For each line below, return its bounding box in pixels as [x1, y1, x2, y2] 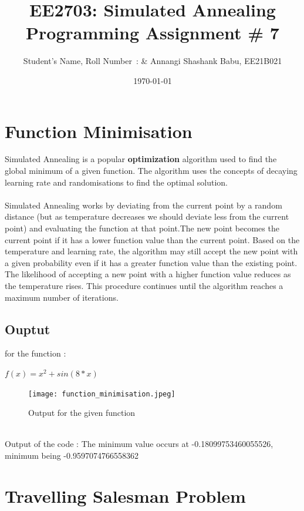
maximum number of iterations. [5, 291, 119, 303]
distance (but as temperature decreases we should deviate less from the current [5, 210, 289, 223]
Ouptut [5, 320, 50, 338]
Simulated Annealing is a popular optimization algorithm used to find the [5, 153, 277, 165]
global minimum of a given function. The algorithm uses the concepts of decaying [5, 164, 298, 177]
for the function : [5, 347, 66, 359]
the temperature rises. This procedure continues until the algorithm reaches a [5, 279, 283, 291]
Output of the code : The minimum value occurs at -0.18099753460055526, [5, 438, 273, 450]
